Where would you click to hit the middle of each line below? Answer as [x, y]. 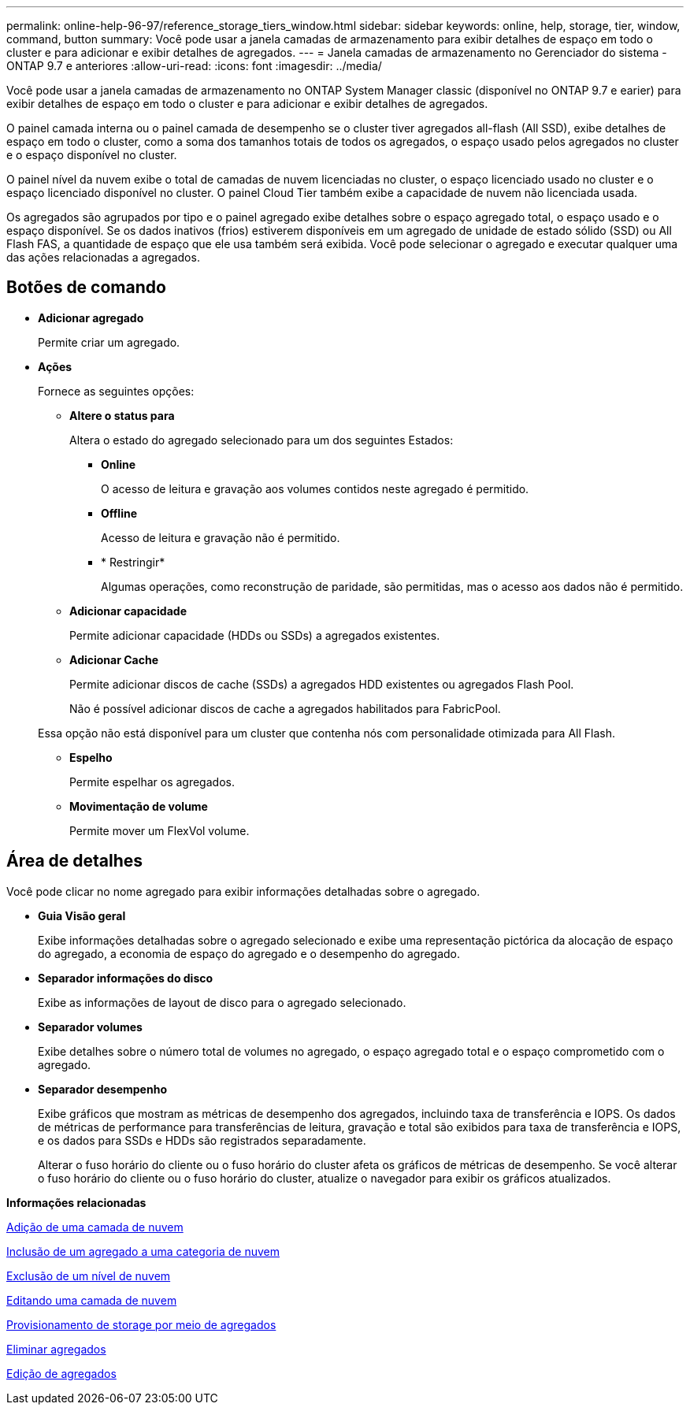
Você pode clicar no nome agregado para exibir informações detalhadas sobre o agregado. [243, 891]
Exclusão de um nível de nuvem [89, 1275]
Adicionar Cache [114, 659]
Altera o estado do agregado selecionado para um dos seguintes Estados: [262, 440]
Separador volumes [90, 1027]
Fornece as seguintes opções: [116, 391]
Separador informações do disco [126, 978]
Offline [119, 513]
